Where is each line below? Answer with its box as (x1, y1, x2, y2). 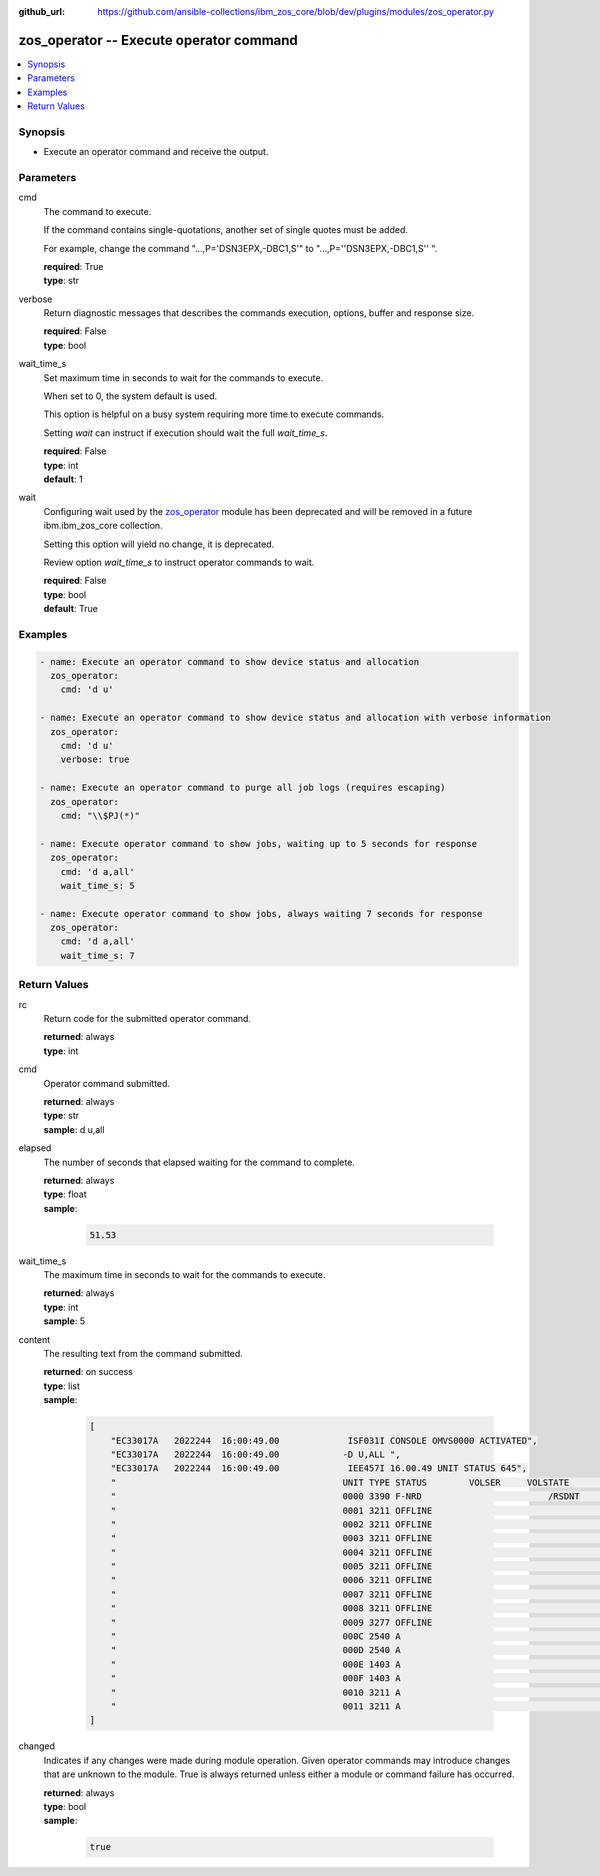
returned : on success (43, 1366, 134, 1378)
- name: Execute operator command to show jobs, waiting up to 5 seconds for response (39, 838, 478, 849)
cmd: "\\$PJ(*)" (60, 810, 140, 821)
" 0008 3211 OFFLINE (110, 1603, 433, 1614)
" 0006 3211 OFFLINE (110, 1575, 433, 1586)
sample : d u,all (43, 1123, 105, 1135)
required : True (43, 260, 104, 272)
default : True (43, 603, 99, 615)
